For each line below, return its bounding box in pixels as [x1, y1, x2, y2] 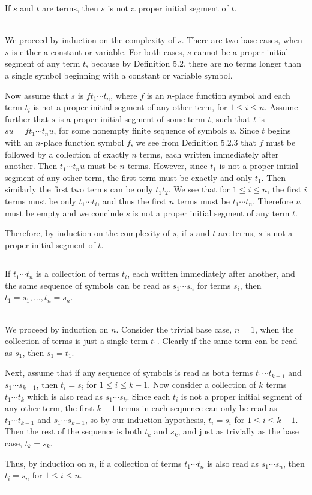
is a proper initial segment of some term [58, 112, 205, 125]
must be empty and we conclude [5, 206, 124, 219]
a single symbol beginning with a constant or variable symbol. [5, 68, 233, 81]
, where [110, 89, 137, 101]
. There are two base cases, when [181, 34, 302, 46]
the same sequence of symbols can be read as [5, 279, 170, 291]
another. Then [5, 159, 58, 172]
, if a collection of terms [94, 457, 182, 469]
